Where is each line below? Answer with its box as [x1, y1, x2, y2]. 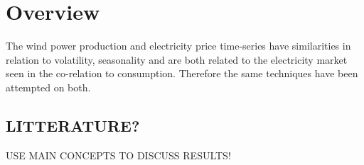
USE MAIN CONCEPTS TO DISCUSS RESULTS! [6, 147, 231, 162]
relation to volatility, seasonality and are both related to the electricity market [6, 52, 348, 67]
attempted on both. [6, 79, 91, 94]
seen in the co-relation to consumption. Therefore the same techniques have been [6, 66, 358, 81]
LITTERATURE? [6, 114, 140, 136]
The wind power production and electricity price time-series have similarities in [6, 38, 351, 53]
